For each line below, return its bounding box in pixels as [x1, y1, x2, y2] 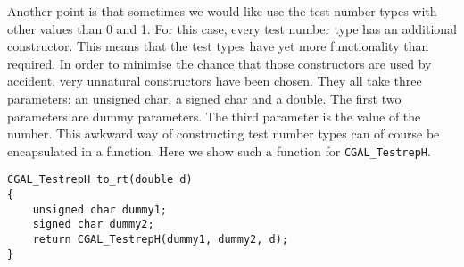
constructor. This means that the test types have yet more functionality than [7, 37, 429, 55]
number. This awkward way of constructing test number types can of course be [7, 124, 440, 143]
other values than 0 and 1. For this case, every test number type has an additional [7, 19, 457, 38]
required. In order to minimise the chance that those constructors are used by [7, 54, 432, 72]
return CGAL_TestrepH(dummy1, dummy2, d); [32, 233, 288, 246]
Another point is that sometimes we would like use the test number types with [7, 2, 437, 20]
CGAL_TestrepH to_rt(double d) [7, 173, 193, 187]
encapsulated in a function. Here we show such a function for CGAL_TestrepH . [7, 141, 431, 160]
